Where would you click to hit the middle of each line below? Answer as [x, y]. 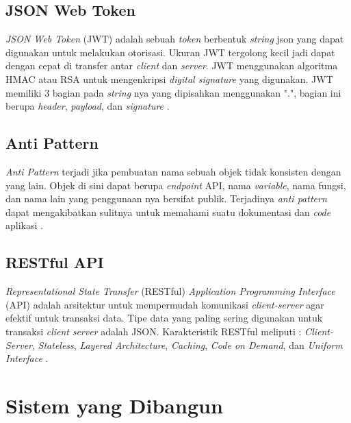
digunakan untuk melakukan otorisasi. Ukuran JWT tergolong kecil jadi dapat [170, 52]
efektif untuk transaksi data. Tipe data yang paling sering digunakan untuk [164, 318]
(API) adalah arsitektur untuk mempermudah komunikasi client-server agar [165, 304]
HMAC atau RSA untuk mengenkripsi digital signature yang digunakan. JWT [169, 78]
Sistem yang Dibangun [114, 405]
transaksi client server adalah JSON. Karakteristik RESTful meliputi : [154, 331]
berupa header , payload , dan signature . [88, 106]
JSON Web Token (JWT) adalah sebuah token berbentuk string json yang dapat [175, 39]
